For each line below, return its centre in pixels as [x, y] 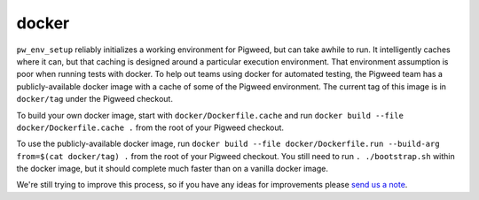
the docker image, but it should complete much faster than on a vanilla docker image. [172, 169]
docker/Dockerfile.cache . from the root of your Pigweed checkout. [150, 127]
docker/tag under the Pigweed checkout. [94, 99]
